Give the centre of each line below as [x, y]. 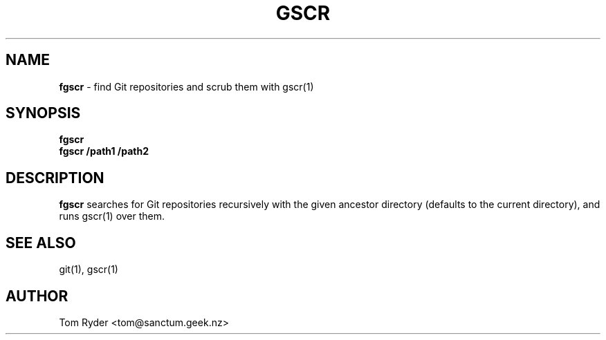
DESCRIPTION [55, 178]
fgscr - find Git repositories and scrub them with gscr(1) [186, 86]
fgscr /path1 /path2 [104, 151]
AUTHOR [37, 296]
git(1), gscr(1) [89, 270]
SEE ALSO [41, 243]
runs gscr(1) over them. [112, 216]
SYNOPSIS [43, 113]
